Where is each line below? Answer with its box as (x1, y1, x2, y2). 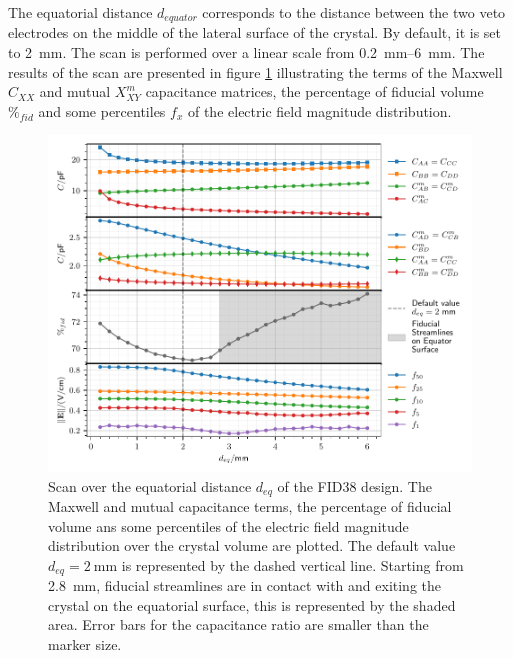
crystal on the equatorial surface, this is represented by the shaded (48, 594, 456, 615)
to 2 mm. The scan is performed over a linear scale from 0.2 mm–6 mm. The (8, 42, 485, 63)
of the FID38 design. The (277, 475, 432, 496)
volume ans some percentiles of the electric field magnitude (48, 515, 409, 536)
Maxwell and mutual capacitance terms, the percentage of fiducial (48, 495, 452, 516)
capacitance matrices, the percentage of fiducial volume (145, 81, 484, 102)
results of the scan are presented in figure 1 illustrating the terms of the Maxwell (8, 61, 503, 82)
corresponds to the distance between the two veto (202, 2, 506, 22)
